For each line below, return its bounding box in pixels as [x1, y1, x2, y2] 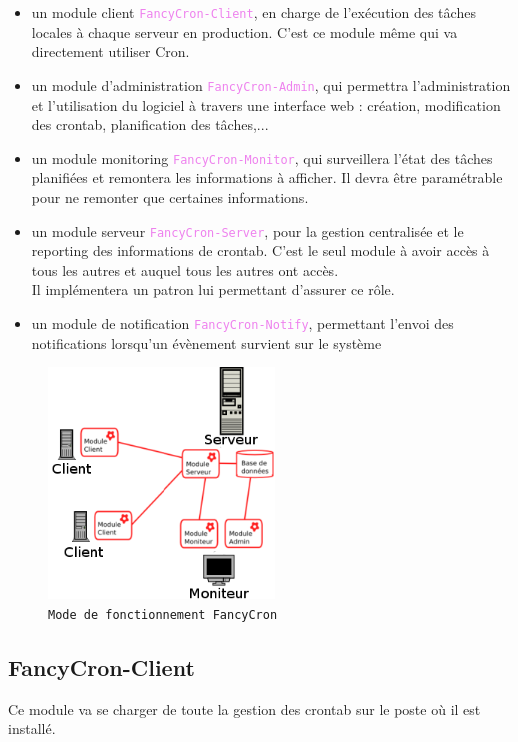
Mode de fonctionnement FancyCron [48, 607, 278, 622]
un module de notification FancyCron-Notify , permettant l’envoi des [31, 312, 454, 333]
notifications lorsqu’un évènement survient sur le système [31, 332, 382, 353]
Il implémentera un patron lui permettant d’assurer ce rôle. [31, 279, 395, 300]
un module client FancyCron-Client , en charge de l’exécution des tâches [31, 2, 476, 22]
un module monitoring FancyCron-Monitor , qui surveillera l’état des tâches [31, 147, 493, 168]
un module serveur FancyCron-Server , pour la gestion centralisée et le [31, 220, 464, 241]
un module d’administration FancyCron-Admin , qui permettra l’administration [31, 74, 511, 95]
